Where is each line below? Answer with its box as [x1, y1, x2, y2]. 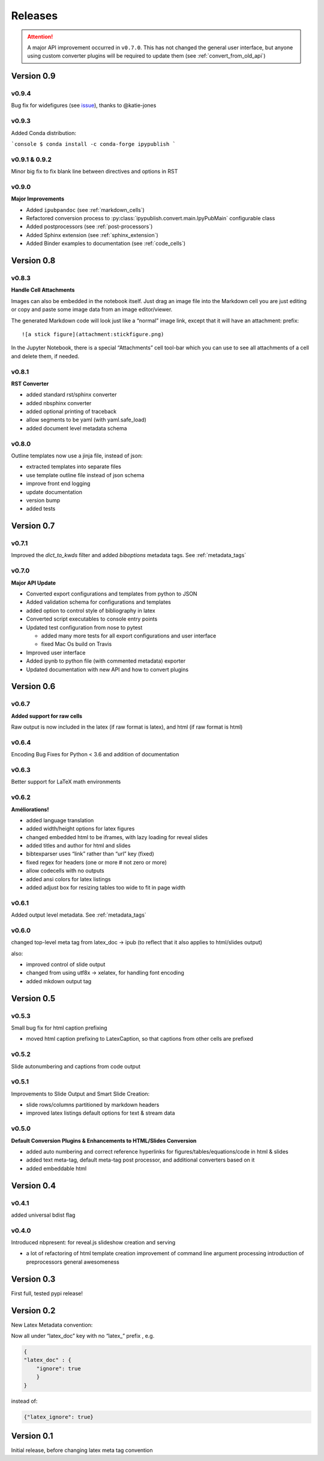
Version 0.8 [11, 256, 56, 266]
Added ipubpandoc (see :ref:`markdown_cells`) [26, 206, 145, 213]
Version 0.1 [11, 1430, 53, 1441]
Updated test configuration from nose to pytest [26, 624, 143, 631]
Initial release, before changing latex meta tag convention [11, 1447, 153, 1454]
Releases [11, 9, 58, 22]
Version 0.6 [11, 681, 56, 691]
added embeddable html [26, 1164, 87, 1172]
